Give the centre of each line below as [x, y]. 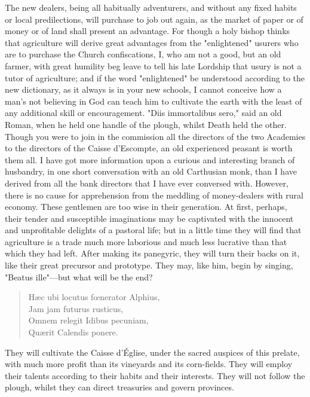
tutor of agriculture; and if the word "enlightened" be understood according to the [155, 77]
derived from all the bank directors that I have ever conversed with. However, [147, 183]
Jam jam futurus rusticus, [76, 308]
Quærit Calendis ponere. [73, 332]
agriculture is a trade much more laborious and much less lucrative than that [146, 241]
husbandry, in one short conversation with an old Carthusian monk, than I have [151, 171]
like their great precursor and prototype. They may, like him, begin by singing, [149, 265]
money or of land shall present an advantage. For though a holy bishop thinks [148, 31]
